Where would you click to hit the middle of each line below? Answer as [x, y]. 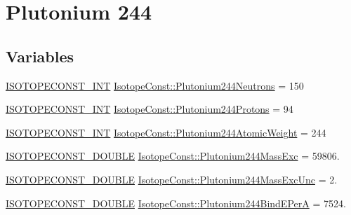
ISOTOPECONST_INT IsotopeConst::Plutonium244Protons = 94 [150, 109]
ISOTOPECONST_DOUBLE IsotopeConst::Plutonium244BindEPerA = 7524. [176, 203]
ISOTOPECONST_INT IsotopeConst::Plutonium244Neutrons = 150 [155, 85]
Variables [40, 56]
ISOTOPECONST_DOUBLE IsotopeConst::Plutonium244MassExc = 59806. [173, 156]
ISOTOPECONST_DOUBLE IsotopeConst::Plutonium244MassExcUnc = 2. [172, 179]
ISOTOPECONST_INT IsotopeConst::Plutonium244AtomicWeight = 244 [166, 132]
